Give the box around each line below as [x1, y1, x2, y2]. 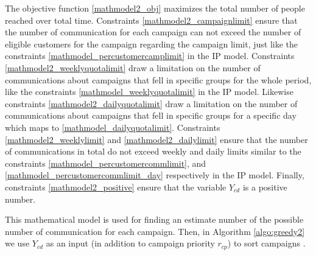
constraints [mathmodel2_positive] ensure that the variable [5, 180, 226, 193]
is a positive [242, 180, 287, 193]
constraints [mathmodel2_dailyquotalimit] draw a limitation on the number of [5, 97, 298, 110]
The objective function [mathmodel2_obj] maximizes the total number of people [5, 2, 305, 14]
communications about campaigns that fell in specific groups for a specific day [5, 109, 297, 122]
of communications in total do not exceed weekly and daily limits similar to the [5, 145, 301, 158]
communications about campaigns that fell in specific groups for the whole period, [5, 73, 312, 86]
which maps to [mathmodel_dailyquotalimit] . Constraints [5, 121, 220, 133]
